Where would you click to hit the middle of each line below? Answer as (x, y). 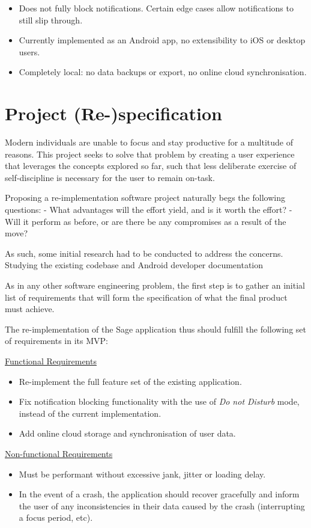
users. (29, 51)
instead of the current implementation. (90, 413)
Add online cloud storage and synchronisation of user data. (127, 433)
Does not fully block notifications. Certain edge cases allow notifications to (156, 8)
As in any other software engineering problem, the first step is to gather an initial (155, 285)
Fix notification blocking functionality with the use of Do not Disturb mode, (159, 401)
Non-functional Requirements (59, 453)
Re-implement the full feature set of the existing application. (130, 381)
